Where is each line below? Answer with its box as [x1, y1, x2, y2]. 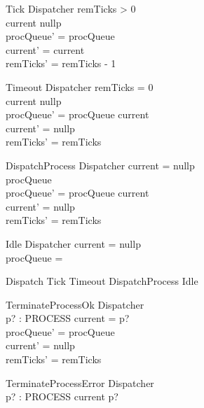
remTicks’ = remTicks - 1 [6, 56, 116, 71]
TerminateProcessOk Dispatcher [6, 297, 144, 311]
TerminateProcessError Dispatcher [6, 375, 154, 390]
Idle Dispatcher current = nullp [6, 236, 141, 251]
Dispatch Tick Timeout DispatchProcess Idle [6, 274, 198, 288]
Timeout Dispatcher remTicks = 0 [6, 79, 154, 94]
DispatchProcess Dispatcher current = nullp [6, 157, 195, 172]
